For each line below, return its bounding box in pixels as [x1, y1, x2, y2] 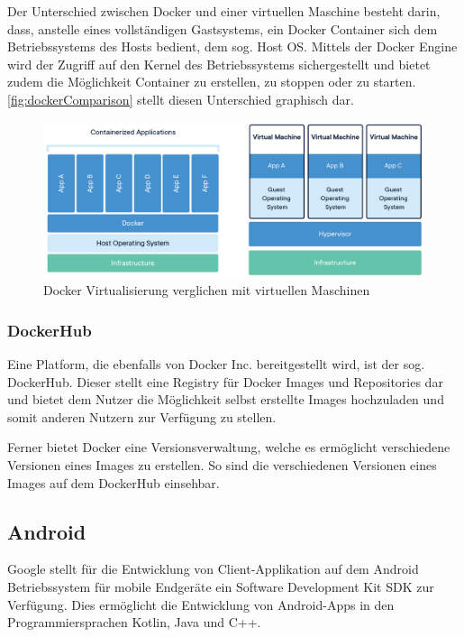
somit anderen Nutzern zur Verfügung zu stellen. [7, 407, 277, 426]
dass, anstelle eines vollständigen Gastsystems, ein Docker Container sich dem [7, 19, 438, 38]
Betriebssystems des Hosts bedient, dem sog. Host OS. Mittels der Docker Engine [7, 37, 458, 56]
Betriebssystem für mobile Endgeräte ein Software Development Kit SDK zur [7, 577, 434, 595]
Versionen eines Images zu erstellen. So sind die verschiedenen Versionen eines [7, 456, 437, 475]
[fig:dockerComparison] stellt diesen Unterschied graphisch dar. [7, 89, 354, 108]
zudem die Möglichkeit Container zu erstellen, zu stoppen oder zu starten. [7, 72, 416, 91]
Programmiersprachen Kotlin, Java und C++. [7, 613, 261, 632]
